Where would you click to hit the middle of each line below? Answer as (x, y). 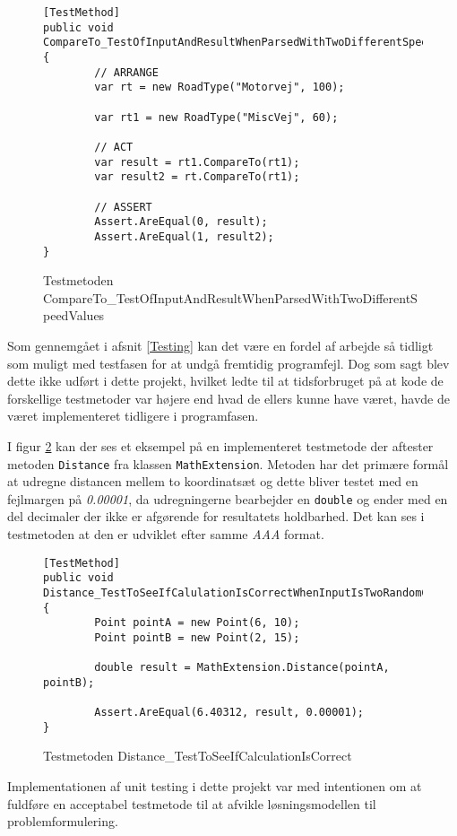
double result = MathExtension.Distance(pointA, (242, 668)
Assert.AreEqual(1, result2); (184, 236)
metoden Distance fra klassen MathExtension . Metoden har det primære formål (228, 463)
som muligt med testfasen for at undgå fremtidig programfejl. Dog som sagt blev (228, 363)
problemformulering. (63, 821)
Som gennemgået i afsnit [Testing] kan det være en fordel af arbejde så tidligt (220, 345)
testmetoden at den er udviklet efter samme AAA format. (166, 534)
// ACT (114, 147)
